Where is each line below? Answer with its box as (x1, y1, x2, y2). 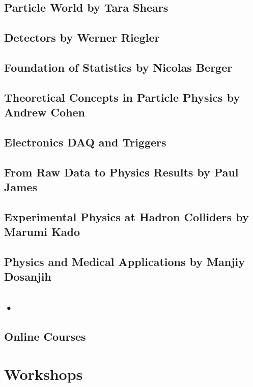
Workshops (4, 363, 83, 384)
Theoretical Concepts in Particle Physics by (4, 89, 240, 105)
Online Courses (4, 328, 86, 344)
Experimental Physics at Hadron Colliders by (4, 209, 249, 224)
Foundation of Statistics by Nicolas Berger (4, 59, 233, 75)
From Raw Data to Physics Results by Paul (4, 164, 239, 180)
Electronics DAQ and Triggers (4, 134, 166, 150)
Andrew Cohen (4, 104, 86, 120)
